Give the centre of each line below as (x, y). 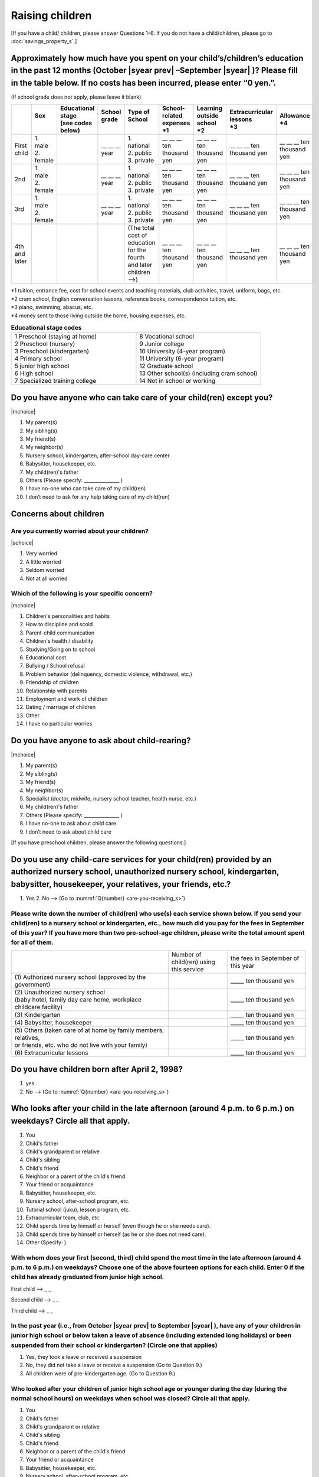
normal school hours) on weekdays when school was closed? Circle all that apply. (130, 1398)
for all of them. (32, 942)
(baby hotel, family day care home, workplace (78, 1000)
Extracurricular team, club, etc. (63, 1218)
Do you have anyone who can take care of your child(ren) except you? (142, 397)
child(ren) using (193, 962)
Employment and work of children (67, 699)
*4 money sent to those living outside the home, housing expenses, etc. (98, 315)
